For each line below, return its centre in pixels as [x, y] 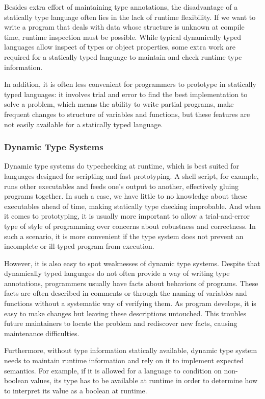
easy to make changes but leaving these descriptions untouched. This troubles [125, 313]
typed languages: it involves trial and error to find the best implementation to [126, 94]
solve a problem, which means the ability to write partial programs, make [119, 104]
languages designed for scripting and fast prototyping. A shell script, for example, [131, 175]
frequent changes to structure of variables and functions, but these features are [127, 114]
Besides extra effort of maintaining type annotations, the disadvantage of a [121, 7]
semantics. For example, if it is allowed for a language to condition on [113, 370]
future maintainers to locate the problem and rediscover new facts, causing [121, 323]
